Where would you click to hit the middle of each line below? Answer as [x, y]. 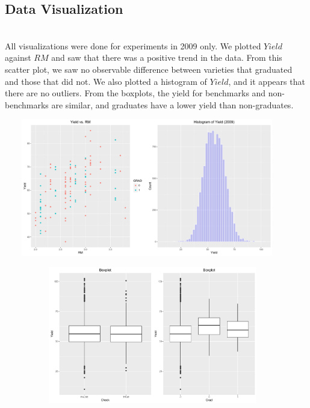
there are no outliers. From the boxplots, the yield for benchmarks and [135, 93]
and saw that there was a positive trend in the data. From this [167, 57]
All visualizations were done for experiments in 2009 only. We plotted [133, 45]
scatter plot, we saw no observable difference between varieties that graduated [149, 69]
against [18, 57]
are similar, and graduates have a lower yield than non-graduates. [172, 104]
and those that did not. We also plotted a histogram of [106, 81]
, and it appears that [267, 81]
